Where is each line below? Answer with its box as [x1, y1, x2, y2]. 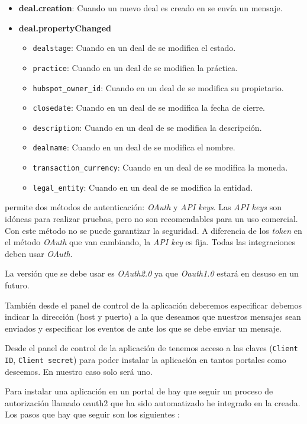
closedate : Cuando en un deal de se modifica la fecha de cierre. [33, 101, 265, 114]
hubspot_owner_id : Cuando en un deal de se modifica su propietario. [33, 81, 284, 94]
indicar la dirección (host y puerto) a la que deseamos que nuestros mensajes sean [5, 310, 301, 323]
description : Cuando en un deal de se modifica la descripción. [33, 121, 262, 133]
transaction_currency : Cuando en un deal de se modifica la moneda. [33, 161, 288, 174]
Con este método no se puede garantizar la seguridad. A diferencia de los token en [5, 224, 302, 236]
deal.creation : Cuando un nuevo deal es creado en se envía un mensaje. [18, 2, 283, 14]
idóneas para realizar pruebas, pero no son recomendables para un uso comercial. [5, 213, 298, 225]
